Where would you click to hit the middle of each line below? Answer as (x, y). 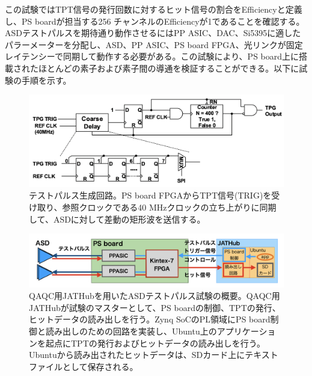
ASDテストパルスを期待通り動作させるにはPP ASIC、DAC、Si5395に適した (153, 33)
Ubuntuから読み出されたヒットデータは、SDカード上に (137, 355)
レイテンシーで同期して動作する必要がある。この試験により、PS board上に (152, 56)
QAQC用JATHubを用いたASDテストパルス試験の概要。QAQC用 (154, 296)
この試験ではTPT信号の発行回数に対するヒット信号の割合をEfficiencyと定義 (154, 9)
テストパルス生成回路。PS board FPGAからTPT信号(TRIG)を (150, 195)
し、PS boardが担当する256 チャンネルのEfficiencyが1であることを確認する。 (155, 21)
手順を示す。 (46, 80)
